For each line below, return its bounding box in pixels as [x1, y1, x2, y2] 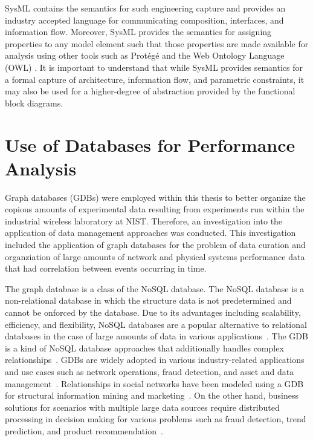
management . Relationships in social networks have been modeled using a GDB [5, 377, 304, 390]
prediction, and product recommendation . [5, 424, 163, 437]
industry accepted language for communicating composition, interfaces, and [5, 13, 284, 26]
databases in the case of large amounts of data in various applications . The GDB [5, 330, 308, 342]
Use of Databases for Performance [5, 132, 295, 157]
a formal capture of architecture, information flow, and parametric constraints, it [5, 73, 305, 85]
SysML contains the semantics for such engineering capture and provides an [5, 2, 286, 14]
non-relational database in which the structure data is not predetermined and [5, 294, 292, 307]
